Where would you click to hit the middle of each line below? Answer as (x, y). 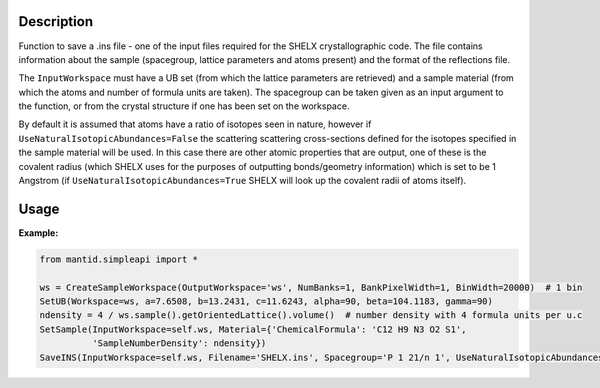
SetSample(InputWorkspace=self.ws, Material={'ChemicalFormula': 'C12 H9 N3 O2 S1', (253, 329)
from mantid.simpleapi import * (119, 259)
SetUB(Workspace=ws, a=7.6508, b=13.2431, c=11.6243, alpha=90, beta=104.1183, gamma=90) (266, 301)
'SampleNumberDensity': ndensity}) (179, 343)
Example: (38, 232)
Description (56, 21)
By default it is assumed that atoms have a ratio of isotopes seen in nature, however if (195, 124)
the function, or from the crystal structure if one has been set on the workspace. (184, 106)
